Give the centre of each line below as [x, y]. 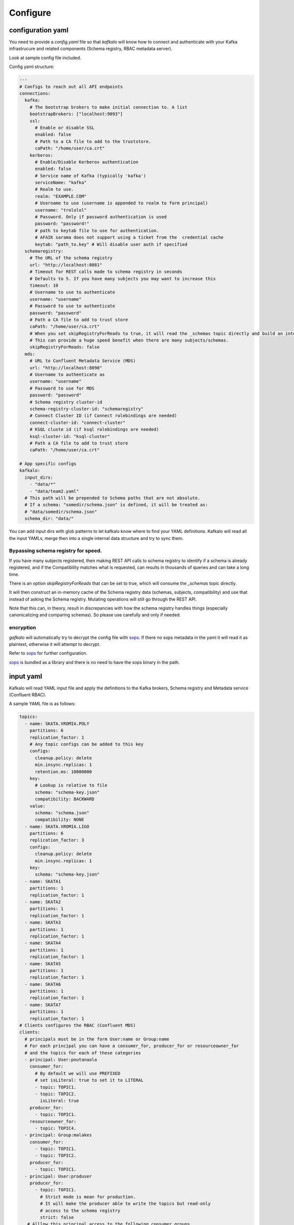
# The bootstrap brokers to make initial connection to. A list [109, 107]
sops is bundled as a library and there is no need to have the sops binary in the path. [94, 662]
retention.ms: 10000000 [63, 772]
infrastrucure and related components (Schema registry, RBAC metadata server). [91, 49]
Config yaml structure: [32, 67]
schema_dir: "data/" [49, 519]
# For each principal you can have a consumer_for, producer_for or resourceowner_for [132, 1046]
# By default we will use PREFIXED [78, 1073]
